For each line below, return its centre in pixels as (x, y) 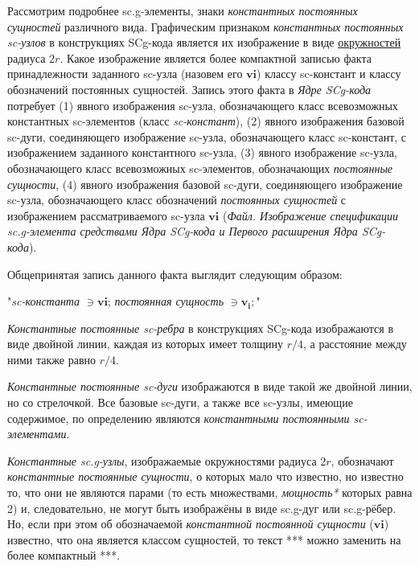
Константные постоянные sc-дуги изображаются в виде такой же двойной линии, (210, 386)
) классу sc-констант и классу (329, 74)
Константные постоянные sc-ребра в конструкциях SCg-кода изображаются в (201, 328)
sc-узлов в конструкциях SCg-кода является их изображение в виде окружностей (204, 42)
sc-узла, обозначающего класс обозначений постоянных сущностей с (177, 200)
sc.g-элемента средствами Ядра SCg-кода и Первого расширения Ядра (183, 231)
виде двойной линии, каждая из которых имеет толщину (145, 344)
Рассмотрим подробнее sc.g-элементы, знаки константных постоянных (183, 10)
